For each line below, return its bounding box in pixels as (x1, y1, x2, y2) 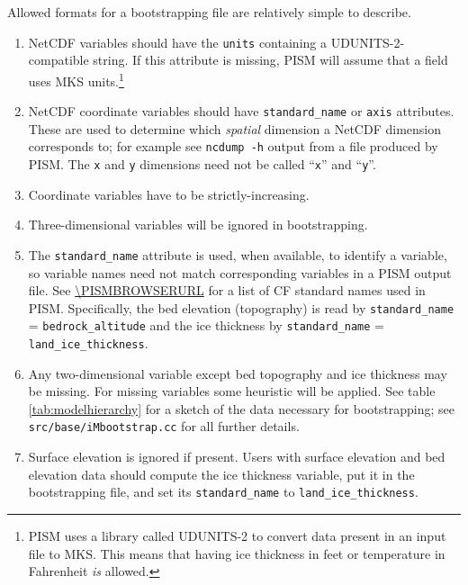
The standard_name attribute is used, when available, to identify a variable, (28, 245, 447, 264)
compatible (28, 50, 89, 69)
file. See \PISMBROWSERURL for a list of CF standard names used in (28, 281, 426, 300)
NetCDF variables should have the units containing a (28, 32, 327, 51)
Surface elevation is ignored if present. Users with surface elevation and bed (28, 447, 445, 466)
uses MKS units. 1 (28, 68, 124, 90)
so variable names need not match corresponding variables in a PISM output (28, 263, 452, 282)
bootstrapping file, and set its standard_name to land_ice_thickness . (28, 482, 418, 501)
